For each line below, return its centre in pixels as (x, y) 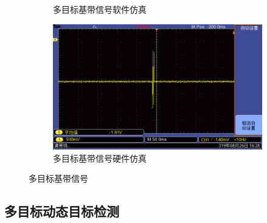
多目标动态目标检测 (62, 211)
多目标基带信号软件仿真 (100, 9)
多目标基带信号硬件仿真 (100, 158)
